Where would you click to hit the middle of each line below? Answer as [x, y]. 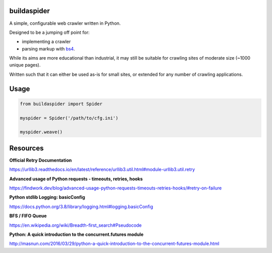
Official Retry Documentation [41, 160]
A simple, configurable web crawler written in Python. [65, 23]
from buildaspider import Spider [61, 104]
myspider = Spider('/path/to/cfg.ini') [69, 118]
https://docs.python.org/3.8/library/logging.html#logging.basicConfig [81, 207]
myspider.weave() [41, 132]
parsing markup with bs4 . [48, 48]
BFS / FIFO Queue [28, 216]
